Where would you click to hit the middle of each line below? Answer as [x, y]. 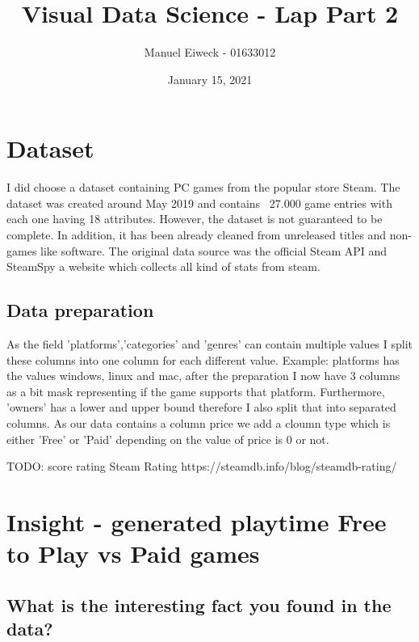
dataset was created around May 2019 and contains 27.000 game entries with [199, 203]
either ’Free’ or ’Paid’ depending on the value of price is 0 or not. [168, 439]
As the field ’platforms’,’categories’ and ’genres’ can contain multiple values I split [210, 344]
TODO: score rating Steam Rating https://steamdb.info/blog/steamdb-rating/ [202, 466]
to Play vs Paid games [133, 553]
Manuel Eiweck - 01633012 [210, 52]
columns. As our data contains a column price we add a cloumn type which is [199, 422]
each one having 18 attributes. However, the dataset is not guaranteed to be [195, 219]
